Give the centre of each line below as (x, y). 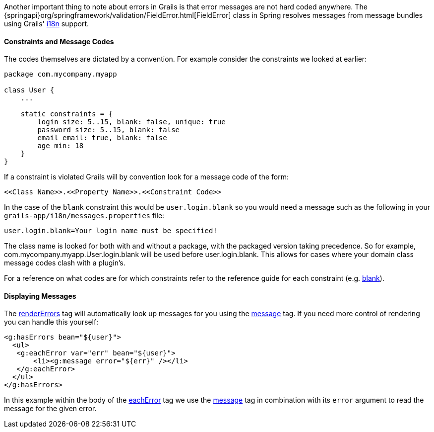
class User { (29, 90)
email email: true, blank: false (102, 138)
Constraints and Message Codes (59, 41)
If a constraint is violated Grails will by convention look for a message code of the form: (146, 177)
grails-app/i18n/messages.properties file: (84, 216)
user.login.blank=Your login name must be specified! (111, 231)
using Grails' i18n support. (47, 24)
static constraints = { (67, 114)
